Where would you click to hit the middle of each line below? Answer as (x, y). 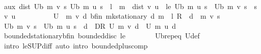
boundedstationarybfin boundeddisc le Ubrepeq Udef (102, 36)
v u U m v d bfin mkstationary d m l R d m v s (112, 16)
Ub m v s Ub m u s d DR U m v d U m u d (90, 25)
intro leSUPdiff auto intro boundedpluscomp (76, 45)
